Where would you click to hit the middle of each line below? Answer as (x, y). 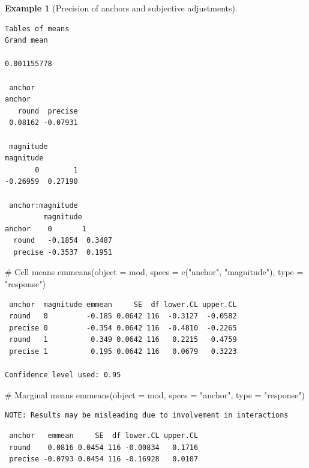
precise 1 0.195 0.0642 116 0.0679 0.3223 (123, 352)
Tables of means (37, 29)
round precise (48, 111)
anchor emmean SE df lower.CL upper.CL (104, 436)
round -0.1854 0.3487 (63, 241)
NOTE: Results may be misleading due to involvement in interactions (147, 415)
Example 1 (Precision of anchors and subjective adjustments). (121, 8)
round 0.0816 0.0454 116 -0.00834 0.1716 (104, 447)
